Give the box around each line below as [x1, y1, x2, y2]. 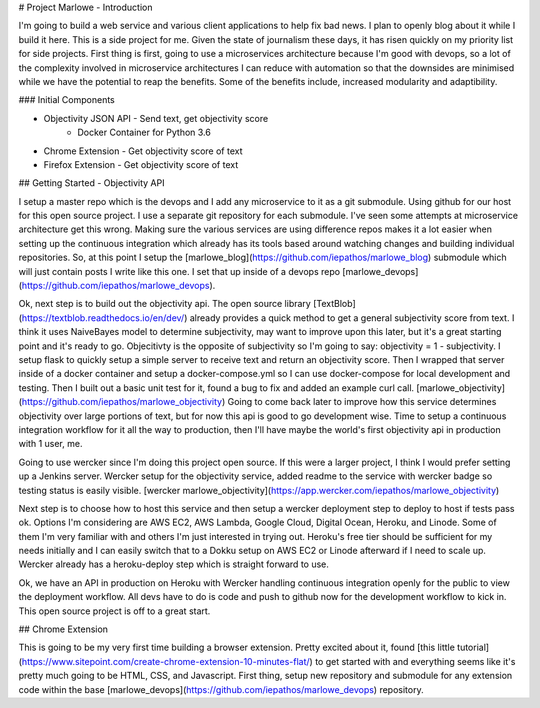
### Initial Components [18, 94, 115, 106]
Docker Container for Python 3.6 [77, 126, 212, 139]
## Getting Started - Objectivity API [18, 177, 165, 189]
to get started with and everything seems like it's [315, 655, 516, 667]
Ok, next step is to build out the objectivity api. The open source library [18, 298, 312, 310]
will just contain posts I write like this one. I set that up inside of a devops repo [18, 265, 340, 277]
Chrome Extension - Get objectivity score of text [43, 145, 244, 157]
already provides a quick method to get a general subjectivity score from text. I [189, 311, 515, 324]
